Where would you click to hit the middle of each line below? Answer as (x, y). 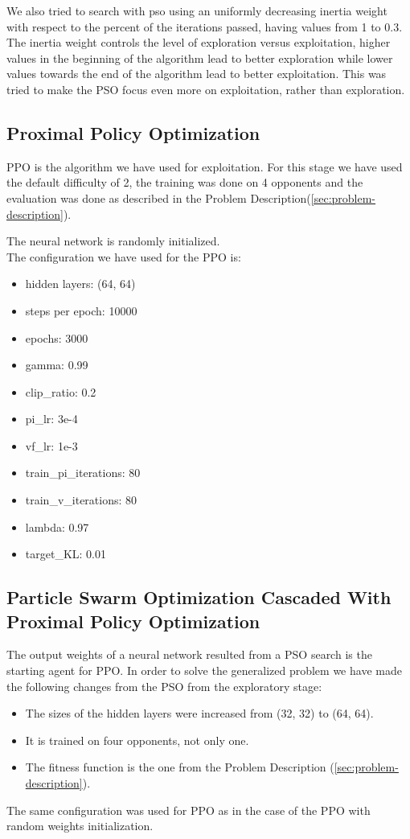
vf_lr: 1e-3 (51, 445)
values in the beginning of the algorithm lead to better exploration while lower (200, 58)
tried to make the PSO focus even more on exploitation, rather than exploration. (206, 89)
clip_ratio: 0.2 (61, 391)
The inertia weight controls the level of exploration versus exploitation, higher (199, 42)
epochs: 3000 (57, 337)
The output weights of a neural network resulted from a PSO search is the (189, 654)
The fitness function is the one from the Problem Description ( (180, 767)
